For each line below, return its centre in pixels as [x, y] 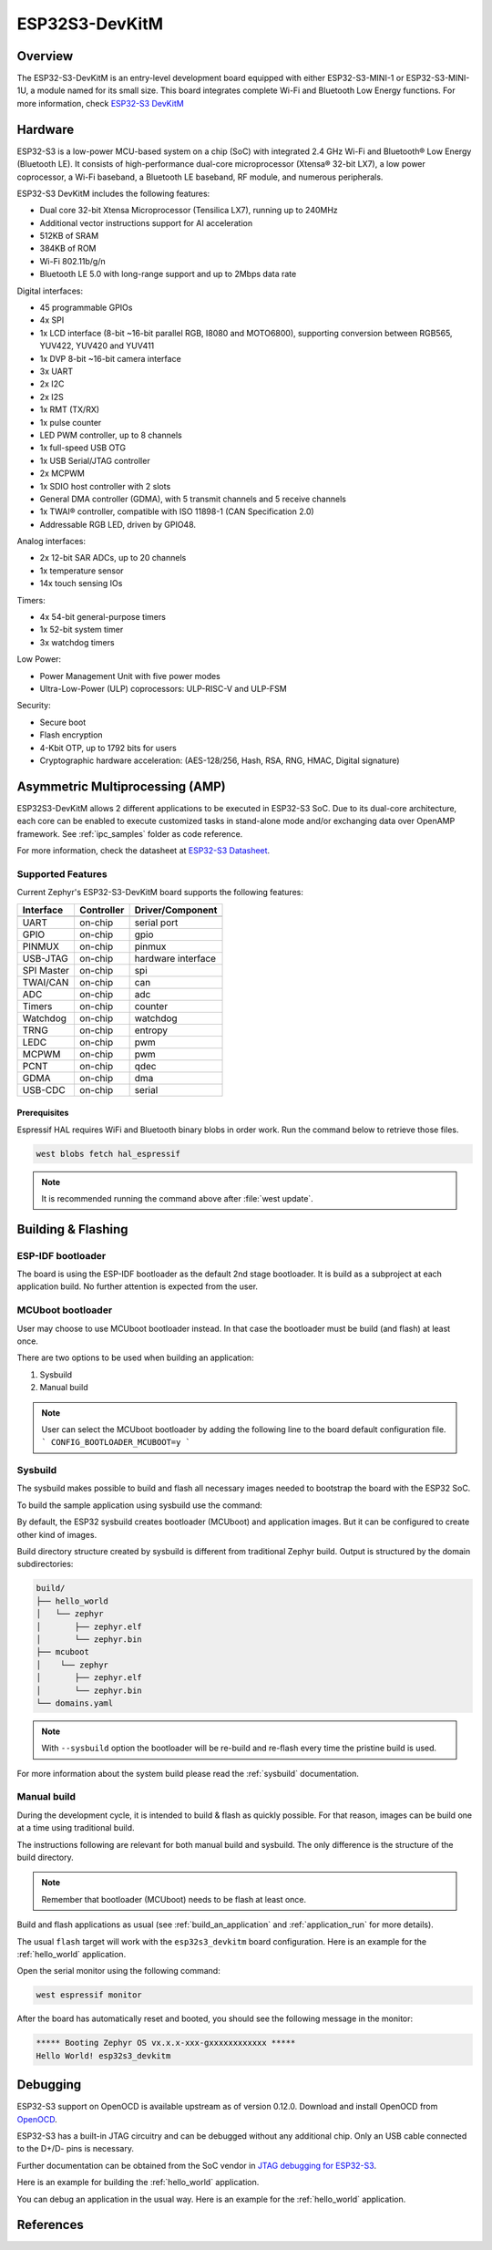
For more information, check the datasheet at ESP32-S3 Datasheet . [143, 851]
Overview [45, 56]
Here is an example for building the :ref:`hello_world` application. [138, 2183]
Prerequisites [43, 1113]
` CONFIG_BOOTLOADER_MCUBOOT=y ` [116, 1442]
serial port [156, 923]
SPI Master [46, 970]
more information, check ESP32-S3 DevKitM [100, 103]
